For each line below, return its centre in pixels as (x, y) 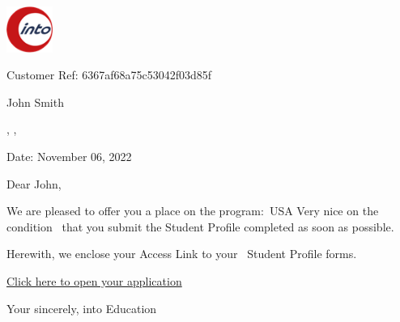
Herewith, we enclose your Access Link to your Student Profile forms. (182, 254)
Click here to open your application (94, 281)
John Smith (35, 102)
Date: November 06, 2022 (69, 157)
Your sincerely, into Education (82, 308)
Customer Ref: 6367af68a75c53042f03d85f (109, 75)
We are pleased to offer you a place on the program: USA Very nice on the (193, 211)
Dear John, (34, 183)
